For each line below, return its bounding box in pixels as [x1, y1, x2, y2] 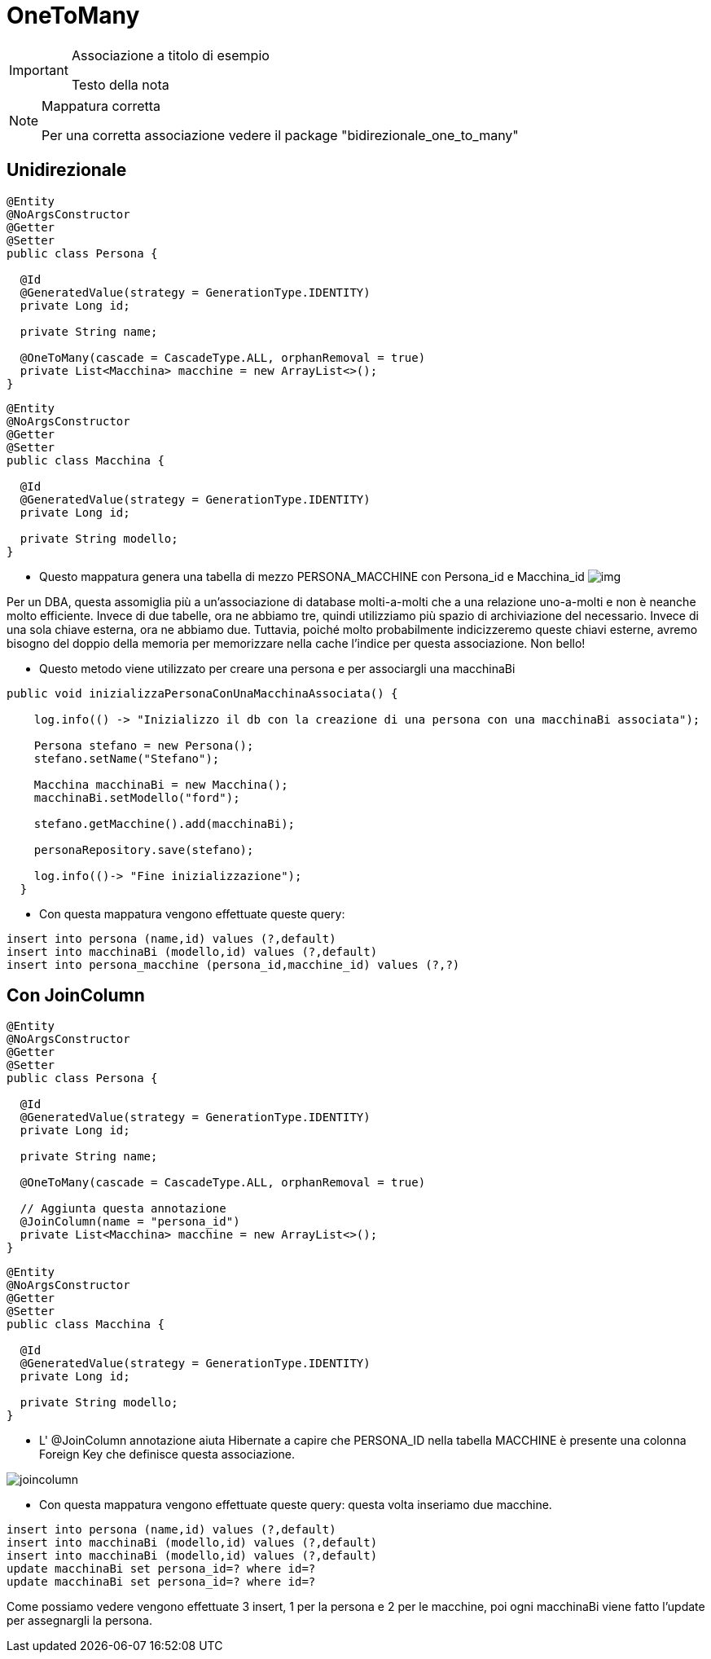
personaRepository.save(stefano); [33, 843, 254, 856]
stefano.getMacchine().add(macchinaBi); [33, 816, 296, 830]
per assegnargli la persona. [7, 1613, 152, 1628]
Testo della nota [71, 76, 169, 93]
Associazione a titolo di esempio [71, 46, 270, 64]
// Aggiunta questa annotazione [20, 1202, 226, 1216]
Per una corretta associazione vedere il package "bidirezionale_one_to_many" [42, 126, 519, 143]
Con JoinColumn [7, 985, 145, 1006]
